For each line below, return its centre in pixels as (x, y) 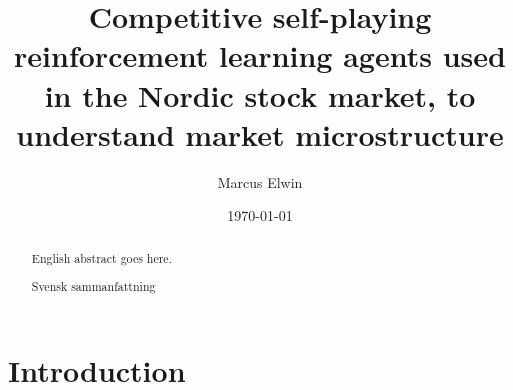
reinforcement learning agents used (260, 55)
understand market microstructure (260, 133)
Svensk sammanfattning (93, 286)
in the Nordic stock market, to (260, 94)
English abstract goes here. (101, 257)
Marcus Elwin (260, 181)
